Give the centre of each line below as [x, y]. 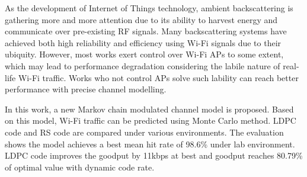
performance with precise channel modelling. [86, 89]
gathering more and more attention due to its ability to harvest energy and [141, 19]
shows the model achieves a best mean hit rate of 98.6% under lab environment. [150, 144]
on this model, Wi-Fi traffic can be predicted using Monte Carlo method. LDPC [151, 120]
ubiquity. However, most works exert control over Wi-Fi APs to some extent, [144, 54]
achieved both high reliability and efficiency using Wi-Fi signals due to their [143, 42]
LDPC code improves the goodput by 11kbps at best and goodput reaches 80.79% [154, 155]
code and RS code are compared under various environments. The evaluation [144, 132]
